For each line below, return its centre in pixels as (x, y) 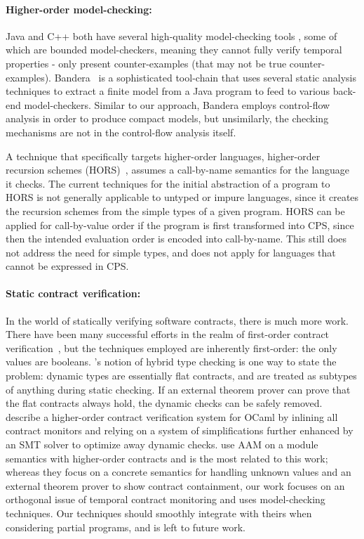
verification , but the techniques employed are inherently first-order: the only (171, 348)
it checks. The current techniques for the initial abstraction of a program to (168, 183)
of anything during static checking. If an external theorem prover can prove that (178, 389)
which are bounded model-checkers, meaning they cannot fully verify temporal (174, 50)
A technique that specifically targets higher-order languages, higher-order (163, 156)
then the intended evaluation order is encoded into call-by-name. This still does (176, 239)
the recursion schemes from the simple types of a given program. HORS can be (175, 210)
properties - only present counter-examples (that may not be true (146, 63)
